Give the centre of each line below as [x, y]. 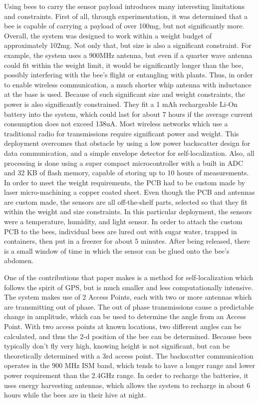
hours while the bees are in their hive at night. [75, 395]
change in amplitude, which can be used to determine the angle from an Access [125, 316]
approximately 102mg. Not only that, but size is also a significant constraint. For [128, 45]
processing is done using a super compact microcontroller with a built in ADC [124, 163]
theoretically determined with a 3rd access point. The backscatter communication [129, 355]
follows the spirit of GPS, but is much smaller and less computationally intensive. [129, 287]
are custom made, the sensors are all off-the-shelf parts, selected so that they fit [126, 201]
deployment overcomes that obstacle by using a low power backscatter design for [127, 143]
